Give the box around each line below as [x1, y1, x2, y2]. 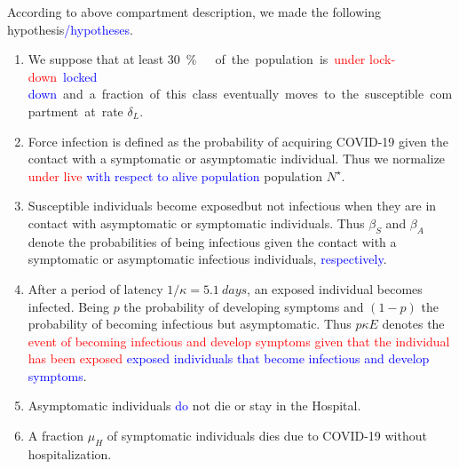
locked [63, 67, 98, 85]
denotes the [382, 314, 445, 333]
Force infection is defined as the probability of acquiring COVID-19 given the [28, 131, 448, 150]
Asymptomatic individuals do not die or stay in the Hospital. [28, 396, 361, 415]
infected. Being [28, 297, 109, 315]
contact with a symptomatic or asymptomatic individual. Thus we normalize [28, 149, 446, 168]
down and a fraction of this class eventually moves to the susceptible [28, 84, 424, 103]
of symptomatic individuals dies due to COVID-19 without [107, 426, 427, 445]
